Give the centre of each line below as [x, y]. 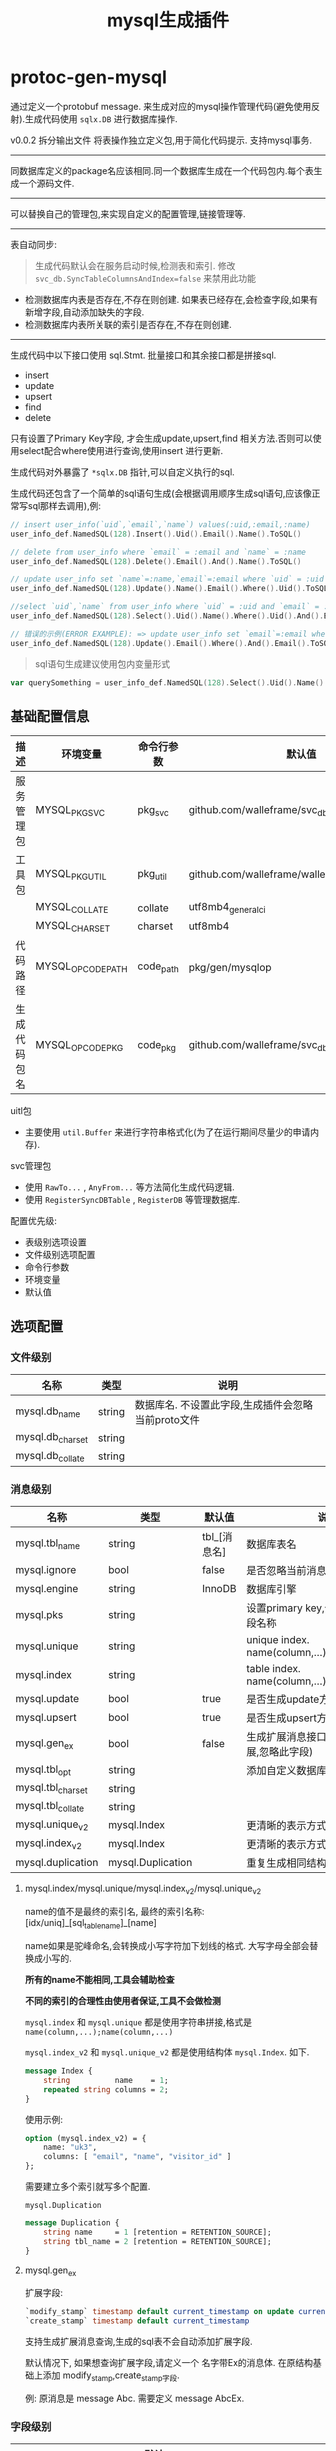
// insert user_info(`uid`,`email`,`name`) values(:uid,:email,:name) [160, 524]
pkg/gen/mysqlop [230, 967]
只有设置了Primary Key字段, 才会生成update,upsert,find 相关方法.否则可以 [161, 438]
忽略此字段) [285, 1752]
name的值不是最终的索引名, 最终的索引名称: [114, 1912]
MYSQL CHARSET [73, 926]
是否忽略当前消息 [286, 1571]
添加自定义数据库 [286, 1771]
